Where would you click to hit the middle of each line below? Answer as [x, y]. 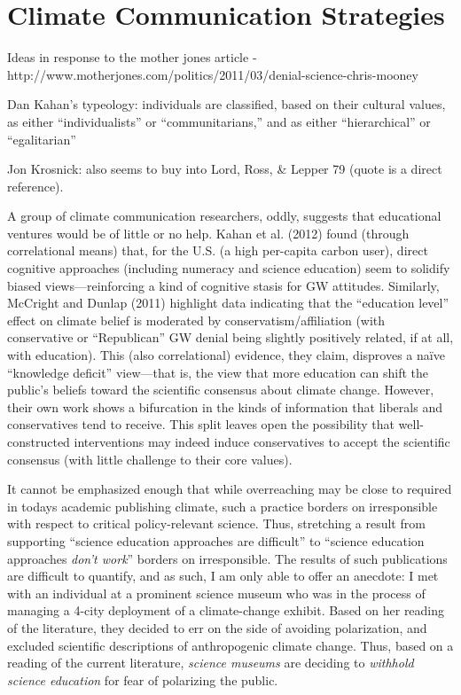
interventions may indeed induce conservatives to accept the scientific [262, 441]
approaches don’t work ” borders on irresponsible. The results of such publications [227, 558]
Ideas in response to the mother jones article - [132, 57]
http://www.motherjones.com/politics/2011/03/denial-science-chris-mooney [213, 74]
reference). [35, 186]
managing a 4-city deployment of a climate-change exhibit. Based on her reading [226, 610]
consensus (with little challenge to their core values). [150, 459]
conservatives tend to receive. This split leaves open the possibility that [201, 424]
